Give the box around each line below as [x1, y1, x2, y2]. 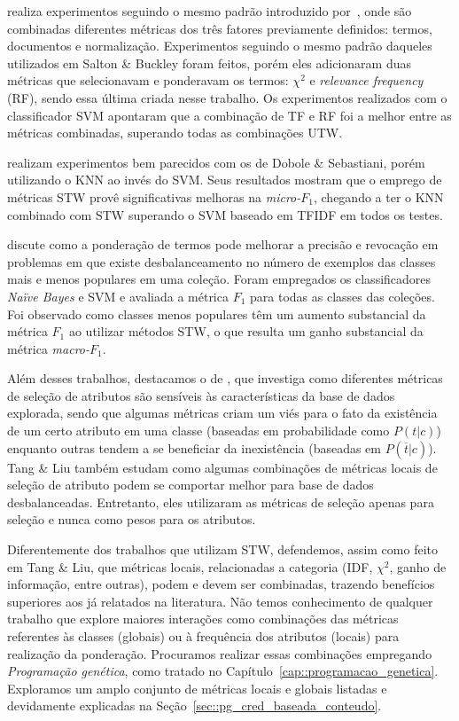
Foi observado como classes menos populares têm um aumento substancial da [7, 304, 426, 323]
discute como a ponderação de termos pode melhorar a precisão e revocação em [7, 235, 439, 254]
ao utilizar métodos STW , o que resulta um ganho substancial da [68, 322, 424, 341]
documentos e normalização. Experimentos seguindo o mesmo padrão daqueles [7, 36, 432, 55]
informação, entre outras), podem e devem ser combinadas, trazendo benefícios [7, 575, 435, 593]
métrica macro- [7, 339, 89, 357]
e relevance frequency [309, 71, 424, 90]
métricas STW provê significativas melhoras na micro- [7, 187, 301, 206]
